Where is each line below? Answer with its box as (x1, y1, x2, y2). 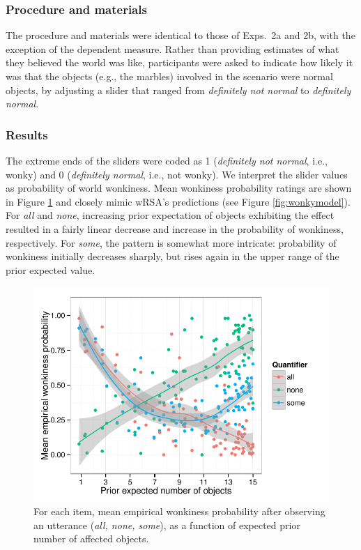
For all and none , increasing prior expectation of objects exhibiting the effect (6, 208, 335, 222)
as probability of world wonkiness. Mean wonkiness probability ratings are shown (6, 181, 352, 195)
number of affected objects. (33, 531, 149, 546)
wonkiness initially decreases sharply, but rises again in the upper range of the (6, 249, 339, 263)
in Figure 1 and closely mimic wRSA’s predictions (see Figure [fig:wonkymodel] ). (6, 194, 351, 208)
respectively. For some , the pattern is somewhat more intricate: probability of (6, 235, 337, 250)
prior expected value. (6, 262, 95, 277)
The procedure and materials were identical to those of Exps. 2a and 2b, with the (6, 28, 355, 43)
